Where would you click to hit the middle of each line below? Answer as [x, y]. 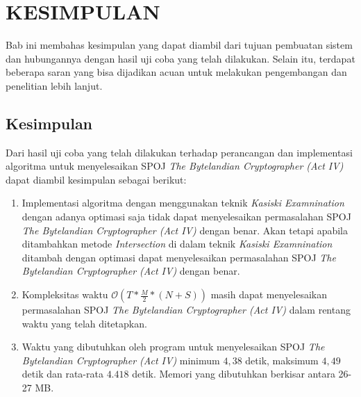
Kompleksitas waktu [65, 294]
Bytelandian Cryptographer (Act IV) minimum [121, 360]
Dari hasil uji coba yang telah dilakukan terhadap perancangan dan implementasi [179, 152]
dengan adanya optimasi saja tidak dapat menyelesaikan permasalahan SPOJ [186, 217]
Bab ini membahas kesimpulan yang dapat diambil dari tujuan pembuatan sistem [179, 45]
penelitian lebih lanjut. [54, 85]
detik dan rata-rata [62, 374]
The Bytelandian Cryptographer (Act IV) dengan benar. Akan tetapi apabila [185, 230]
